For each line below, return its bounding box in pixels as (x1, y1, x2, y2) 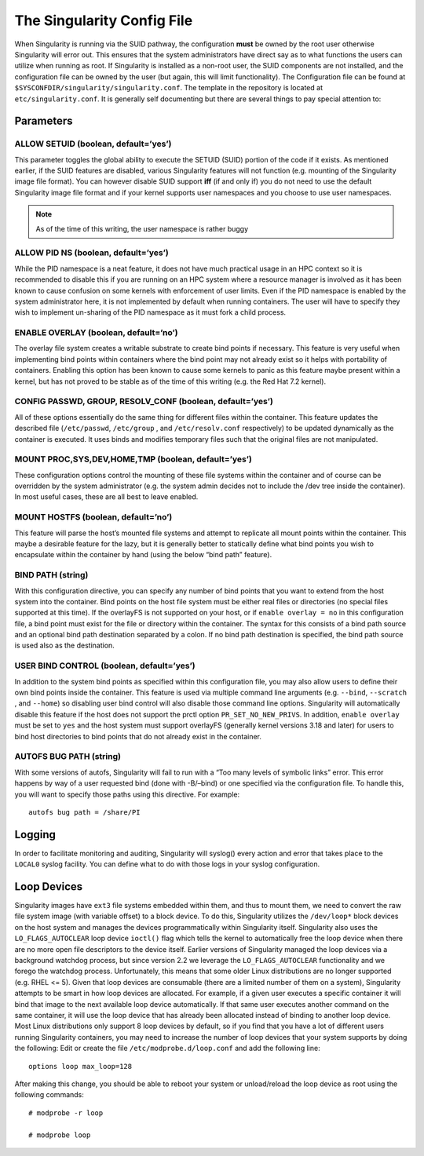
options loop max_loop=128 (28, 1062, 133, 1070)
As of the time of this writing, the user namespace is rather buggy (35, 224, 249, 233)
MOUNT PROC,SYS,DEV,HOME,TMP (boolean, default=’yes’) (14, 454, 253, 465)
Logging (14, 828, 57, 841)
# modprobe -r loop (28, 1108, 104, 1118)
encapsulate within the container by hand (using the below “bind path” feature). (14, 550, 272, 560)
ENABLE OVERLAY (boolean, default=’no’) (14, 327, 178, 338)
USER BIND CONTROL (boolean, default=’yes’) (14, 660, 196, 671)
